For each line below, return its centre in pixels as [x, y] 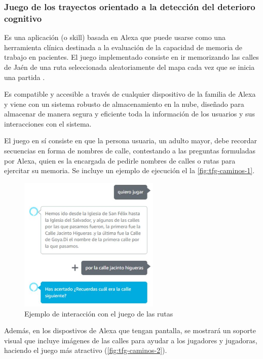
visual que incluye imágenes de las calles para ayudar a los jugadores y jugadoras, [131, 340]
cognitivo [23, 18]
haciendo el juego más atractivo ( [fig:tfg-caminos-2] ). [86, 350]
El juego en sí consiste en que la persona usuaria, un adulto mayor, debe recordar [130, 141]
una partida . [25, 77]
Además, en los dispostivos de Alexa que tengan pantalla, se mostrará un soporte [130, 330]
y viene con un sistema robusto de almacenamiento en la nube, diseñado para [124, 104]
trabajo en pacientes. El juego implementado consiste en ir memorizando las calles [131, 57]
